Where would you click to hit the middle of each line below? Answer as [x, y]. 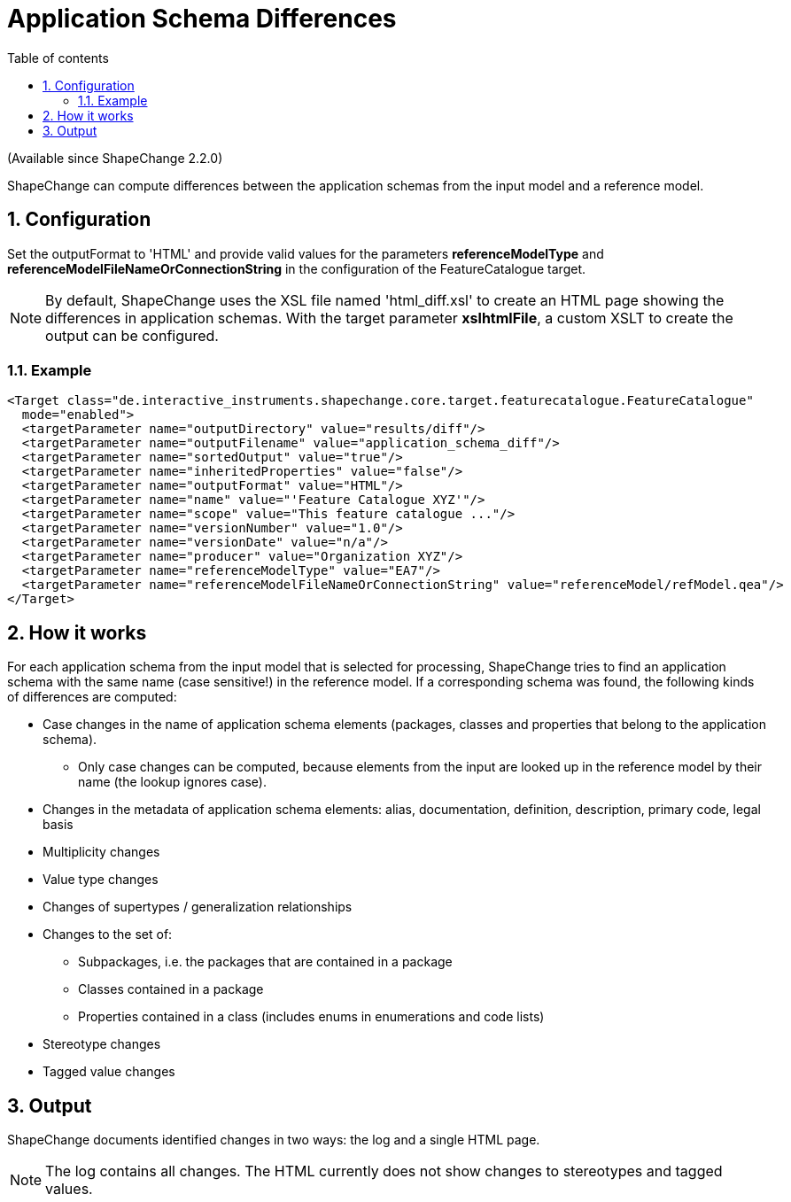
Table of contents [58, 58]
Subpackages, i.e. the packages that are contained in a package [265, 962]
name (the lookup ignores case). [172, 782]
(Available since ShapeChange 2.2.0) [115, 158]
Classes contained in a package [171, 989]
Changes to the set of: [108, 934]
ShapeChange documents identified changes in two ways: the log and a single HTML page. [274, 1140]
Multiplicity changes [101, 852]
